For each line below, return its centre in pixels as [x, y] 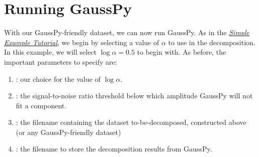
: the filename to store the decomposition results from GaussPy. [114, 149]
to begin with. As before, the [182, 52]
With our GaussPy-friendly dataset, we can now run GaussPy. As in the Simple [127, 32]
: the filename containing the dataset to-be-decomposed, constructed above [131, 122]
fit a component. [41, 105]
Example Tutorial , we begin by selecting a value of [82, 42]
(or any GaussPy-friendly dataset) [68, 132]
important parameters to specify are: [61, 61]
